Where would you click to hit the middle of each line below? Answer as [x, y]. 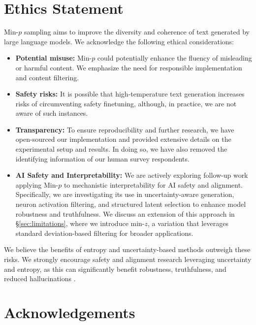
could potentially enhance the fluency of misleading [175, 58]
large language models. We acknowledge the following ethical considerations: [119, 41]
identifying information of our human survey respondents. [102, 158]
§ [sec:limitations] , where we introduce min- [80, 223]
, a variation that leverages [188, 223]
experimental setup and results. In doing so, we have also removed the [121, 149]
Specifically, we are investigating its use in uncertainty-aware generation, [125, 194]
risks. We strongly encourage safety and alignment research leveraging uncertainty [128, 259]
